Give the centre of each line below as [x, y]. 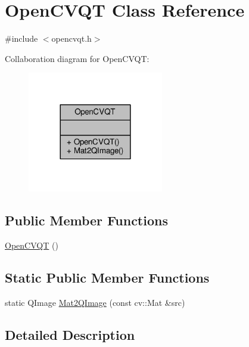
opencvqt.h [71, 38]
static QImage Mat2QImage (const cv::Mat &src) [95, 302]
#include [21, 38]
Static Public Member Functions [107, 278]
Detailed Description [70, 334]
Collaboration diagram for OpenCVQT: [77, 58]
